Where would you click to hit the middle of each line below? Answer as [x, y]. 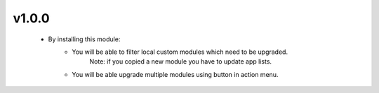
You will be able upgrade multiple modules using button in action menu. [175, 74]
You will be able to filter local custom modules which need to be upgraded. [180, 52]
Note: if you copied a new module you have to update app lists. [181, 62]
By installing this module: [84, 39]
